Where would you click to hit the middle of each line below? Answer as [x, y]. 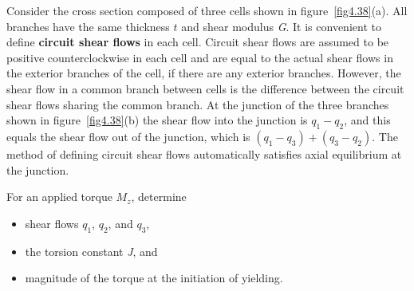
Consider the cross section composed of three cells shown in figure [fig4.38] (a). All [207, 10]
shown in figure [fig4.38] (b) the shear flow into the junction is [157, 120]
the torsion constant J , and [91, 251]
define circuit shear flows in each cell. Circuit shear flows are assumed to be [198, 42]
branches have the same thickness [88, 26]
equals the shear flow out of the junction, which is [128, 136]
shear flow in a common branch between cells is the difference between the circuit [205, 88]
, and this [367, 120]
